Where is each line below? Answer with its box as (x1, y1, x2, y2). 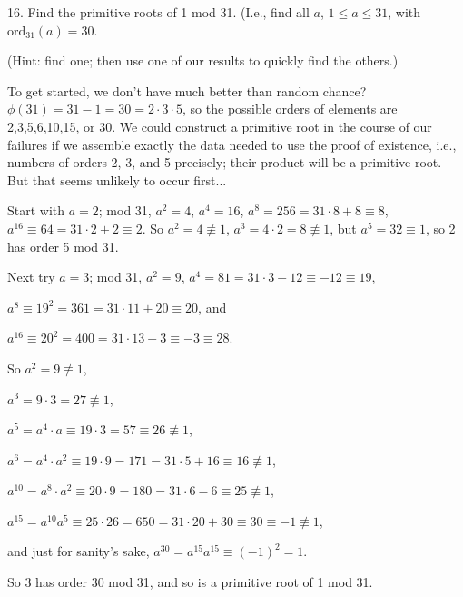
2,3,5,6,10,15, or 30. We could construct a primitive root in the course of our (7, 116, 432, 135)
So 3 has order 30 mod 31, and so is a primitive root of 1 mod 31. (7, 572, 373, 592)
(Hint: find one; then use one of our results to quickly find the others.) (7, 51, 399, 70)
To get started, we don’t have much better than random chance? (7, 81, 367, 100)
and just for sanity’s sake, (7, 542, 150, 561)
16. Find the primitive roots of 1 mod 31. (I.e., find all (7, 3, 310, 21)
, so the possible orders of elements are (182, 99, 398, 118)
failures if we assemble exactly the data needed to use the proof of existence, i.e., (7, 134, 457, 154)
